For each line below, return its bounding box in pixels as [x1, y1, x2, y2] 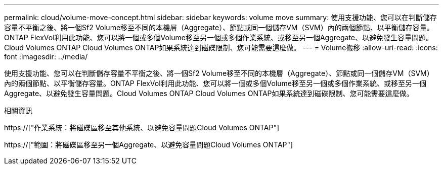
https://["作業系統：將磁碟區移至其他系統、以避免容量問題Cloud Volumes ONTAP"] [4, 123, 280, 132]
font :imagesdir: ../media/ [4, 52, 88, 61]
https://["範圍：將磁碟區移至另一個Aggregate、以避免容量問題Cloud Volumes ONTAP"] [4, 140, 293, 149]
